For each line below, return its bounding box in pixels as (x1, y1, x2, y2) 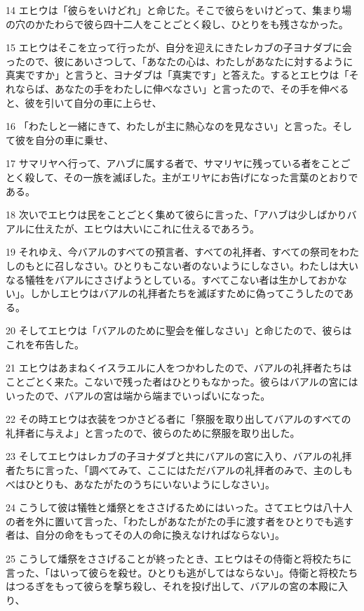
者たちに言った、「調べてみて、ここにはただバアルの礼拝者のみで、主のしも (6, 463, 353, 478)
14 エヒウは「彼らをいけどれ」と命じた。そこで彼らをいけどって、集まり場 (6, 3, 352, 17)
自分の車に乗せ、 (34, 132, 114, 147)
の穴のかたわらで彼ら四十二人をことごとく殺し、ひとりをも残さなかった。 (6, 16, 349, 31)
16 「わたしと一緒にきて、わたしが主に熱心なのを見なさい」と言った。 (6, 119, 332, 133)
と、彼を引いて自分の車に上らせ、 (6, 95, 162, 110)
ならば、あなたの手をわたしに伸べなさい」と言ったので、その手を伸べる (15, 81, 349, 96)
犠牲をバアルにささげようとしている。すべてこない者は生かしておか (25, 272, 337, 287)
